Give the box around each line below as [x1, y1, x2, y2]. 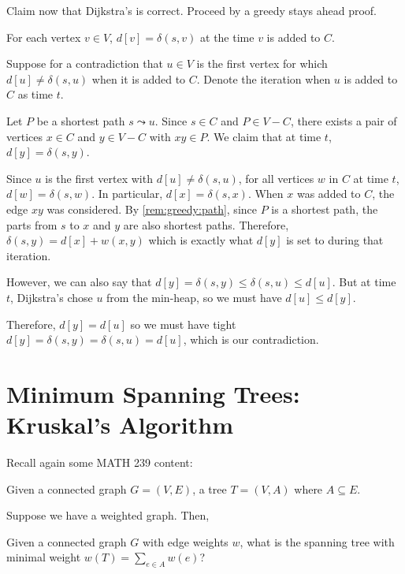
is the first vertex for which [196, 55, 328, 72]
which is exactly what [148, 232, 254, 248]
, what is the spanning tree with [240, 533, 395, 550]
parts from [6, 216, 58, 233]
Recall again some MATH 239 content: [6, 454, 193, 470]
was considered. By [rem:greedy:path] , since [46, 200, 257, 217]
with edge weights [142, 533, 229, 550]
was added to [296, 185, 361, 202]
